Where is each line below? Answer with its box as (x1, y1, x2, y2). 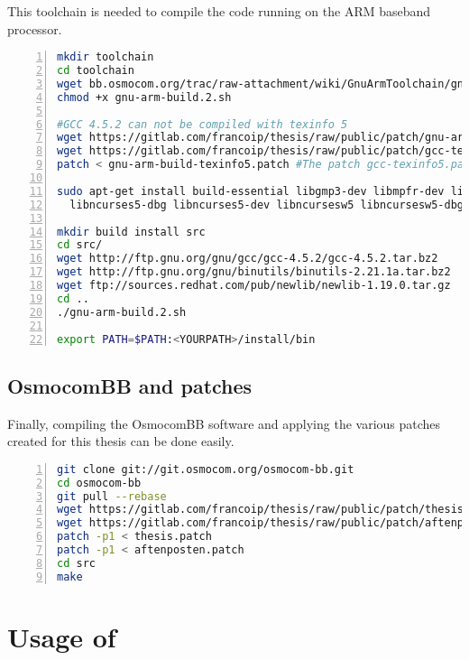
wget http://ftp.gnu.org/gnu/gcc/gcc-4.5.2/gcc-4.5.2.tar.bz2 (57, 252, 438, 265)
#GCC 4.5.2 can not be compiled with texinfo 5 (57, 117, 348, 131)
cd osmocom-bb (57, 476, 142, 489)
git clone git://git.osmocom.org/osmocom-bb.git (57, 462, 354, 476)
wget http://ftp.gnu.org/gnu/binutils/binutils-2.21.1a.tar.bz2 (57, 265, 451, 279)
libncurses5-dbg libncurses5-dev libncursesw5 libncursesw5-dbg (69, 198, 464, 211)
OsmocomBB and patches (7, 371, 253, 399)
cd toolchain (57, 64, 134, 78)
